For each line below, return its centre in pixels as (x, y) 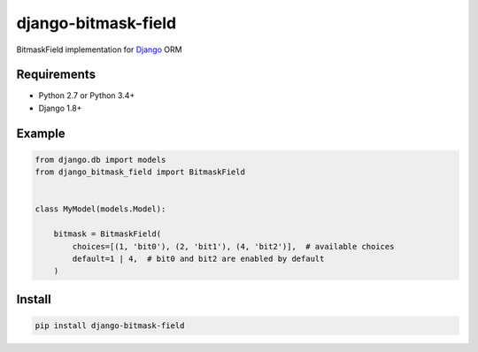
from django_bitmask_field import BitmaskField (140, 172)
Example (41, 133)
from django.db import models (100, 160)
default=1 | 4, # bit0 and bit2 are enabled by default (198, 258)
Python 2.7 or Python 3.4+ (87, 96)
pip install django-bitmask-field (110, 325)
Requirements (56, 75)
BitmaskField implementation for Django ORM (99, 50)
